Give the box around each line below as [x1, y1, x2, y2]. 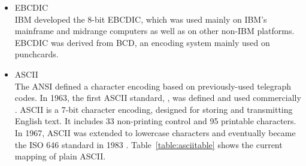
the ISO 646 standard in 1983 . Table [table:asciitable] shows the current [14, 138, 283, 150]
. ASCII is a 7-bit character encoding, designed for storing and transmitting [14, 103, 293, 115]
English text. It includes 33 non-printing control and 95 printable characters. [14, 115, 296, 127]
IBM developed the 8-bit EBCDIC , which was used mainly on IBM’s [14, 13, 267, 25]
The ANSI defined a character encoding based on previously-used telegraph [14, 79, 292, 92]
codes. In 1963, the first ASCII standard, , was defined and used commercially [14, 91, 301, 104]
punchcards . [14, 48, 59, 60]
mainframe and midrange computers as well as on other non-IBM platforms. [14, 24, 295, 37]
